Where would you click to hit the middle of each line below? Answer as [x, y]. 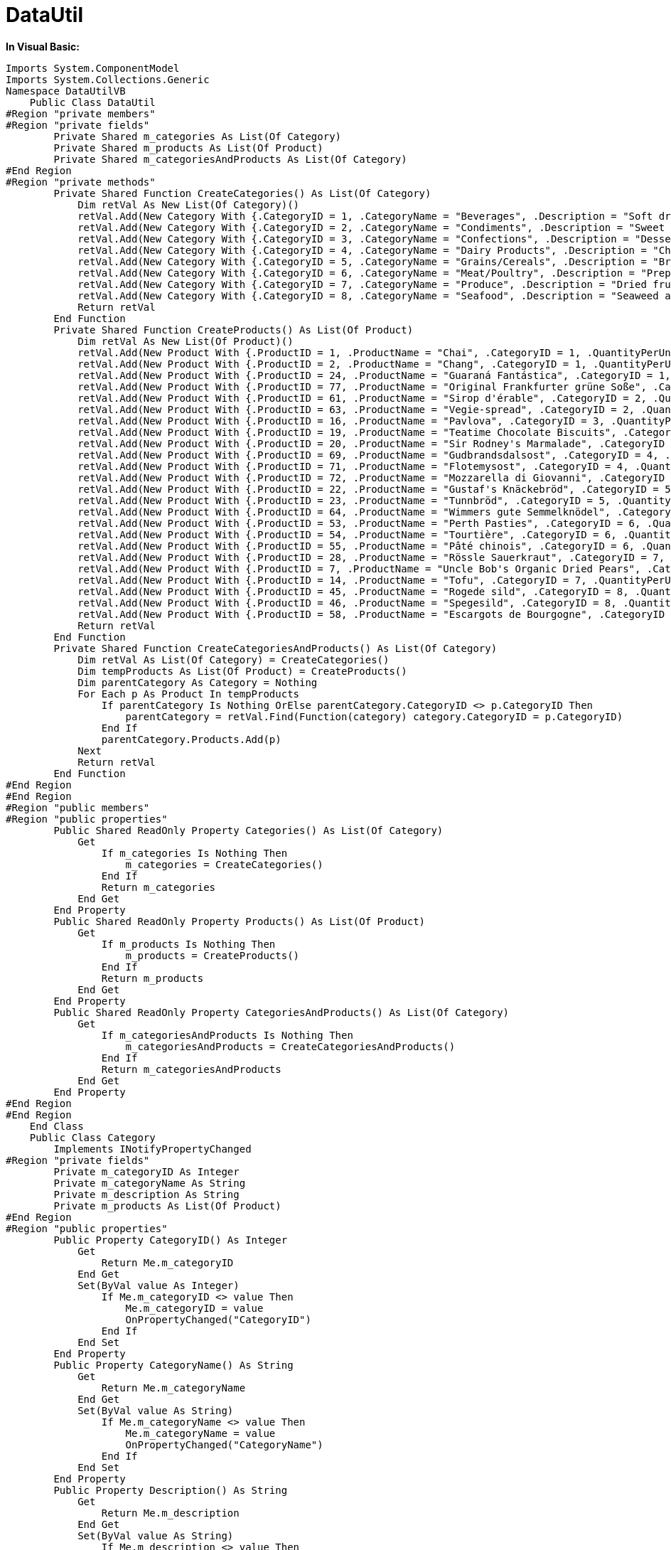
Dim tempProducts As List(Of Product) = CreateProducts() [242, 671]
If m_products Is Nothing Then [188, 944]
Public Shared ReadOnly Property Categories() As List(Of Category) [248, 830]
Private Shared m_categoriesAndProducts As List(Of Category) [230, 159]
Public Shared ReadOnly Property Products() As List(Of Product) [240, 921]
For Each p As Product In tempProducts [189, 694]
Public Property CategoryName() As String [173, 1365]
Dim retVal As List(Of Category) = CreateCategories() [233, 659]
